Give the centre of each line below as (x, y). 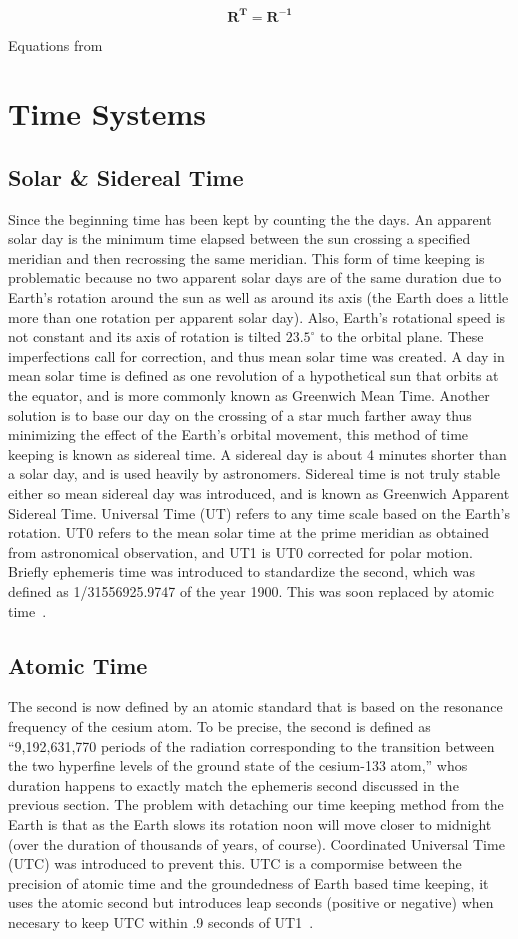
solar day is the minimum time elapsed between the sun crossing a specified (239, 238)
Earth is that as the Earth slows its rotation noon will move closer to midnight (250, 823)
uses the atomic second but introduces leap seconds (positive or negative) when (251, 902)
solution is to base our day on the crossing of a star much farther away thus (240, 414)
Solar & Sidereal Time (126, 176)
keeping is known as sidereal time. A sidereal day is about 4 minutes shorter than (257, 453)
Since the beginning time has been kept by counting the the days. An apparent (250, 218)
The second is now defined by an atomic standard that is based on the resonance (255, 706)
